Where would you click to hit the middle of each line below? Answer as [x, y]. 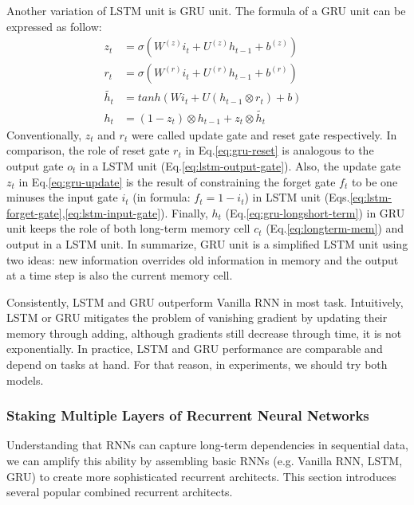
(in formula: [162, 197]
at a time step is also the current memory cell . [120, 275]
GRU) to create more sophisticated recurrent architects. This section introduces [201, 476]
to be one [375, 181]
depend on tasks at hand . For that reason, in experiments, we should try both [197, 364]
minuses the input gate [62, 197]
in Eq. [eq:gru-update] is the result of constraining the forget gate [177, 181]
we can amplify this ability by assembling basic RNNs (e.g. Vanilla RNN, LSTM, [205, 461]
